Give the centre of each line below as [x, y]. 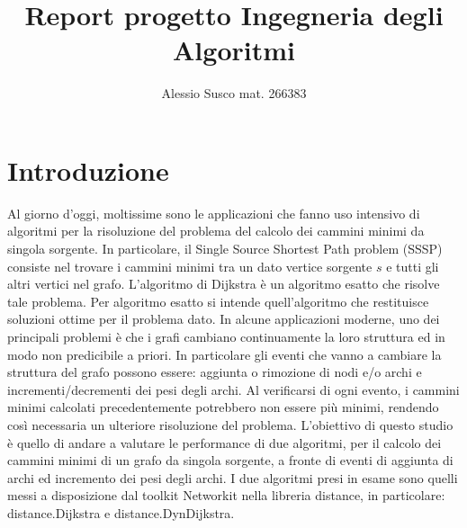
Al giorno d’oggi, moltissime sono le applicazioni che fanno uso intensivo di [214, 213]
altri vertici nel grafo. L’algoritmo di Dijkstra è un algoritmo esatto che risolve [224, 284]
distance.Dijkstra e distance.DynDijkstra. [121, 512]
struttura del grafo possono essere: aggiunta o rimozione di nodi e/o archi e [215, 372]
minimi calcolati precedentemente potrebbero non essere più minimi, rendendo [223, 407]
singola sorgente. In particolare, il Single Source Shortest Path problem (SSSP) [225, 249]
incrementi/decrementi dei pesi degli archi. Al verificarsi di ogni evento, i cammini [233, 389]
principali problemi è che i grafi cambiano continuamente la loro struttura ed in [226, 336]
